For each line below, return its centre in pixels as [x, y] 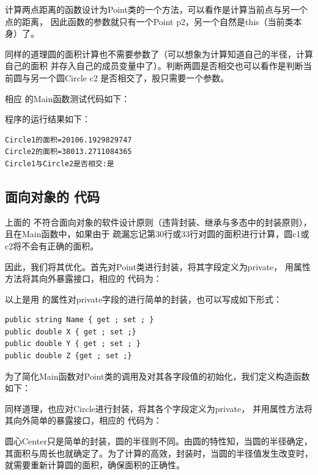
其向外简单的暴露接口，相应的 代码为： [83, 420]
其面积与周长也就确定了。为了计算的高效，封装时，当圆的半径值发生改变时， [159, 453]
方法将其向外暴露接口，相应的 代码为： [83, 278]
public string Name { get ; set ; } [79, 320]
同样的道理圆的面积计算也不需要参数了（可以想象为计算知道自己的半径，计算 [159, 53]
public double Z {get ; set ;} [68, 356]
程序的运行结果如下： [48, 119]
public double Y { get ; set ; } [73, 344]
